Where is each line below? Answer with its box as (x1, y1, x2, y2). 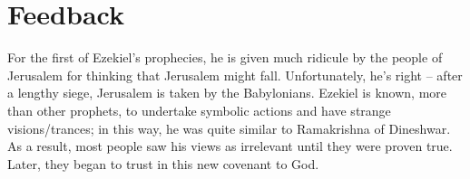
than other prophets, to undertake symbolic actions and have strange (7, 100, 391, 119)
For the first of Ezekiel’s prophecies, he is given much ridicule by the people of (7, 48, 443, 67)
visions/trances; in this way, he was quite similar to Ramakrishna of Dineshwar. (7, 118, 451, 137)
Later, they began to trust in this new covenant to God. (7, 154, 319, 173)
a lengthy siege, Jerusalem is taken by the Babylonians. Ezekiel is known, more (7, 83, 447, 102)
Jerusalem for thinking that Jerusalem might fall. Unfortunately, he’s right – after (7, 65, 463, 84)
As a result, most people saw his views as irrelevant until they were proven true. (7, 137, 453, 155)
